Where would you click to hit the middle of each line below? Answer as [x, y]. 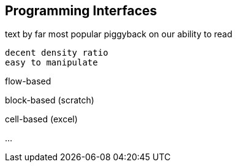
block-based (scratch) [50, 100]
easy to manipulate [51, 63]
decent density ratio [57, 53]
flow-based [28, 81]
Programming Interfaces [81, 11]
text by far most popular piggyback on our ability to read [119, 34]
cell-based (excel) [41, 119]
